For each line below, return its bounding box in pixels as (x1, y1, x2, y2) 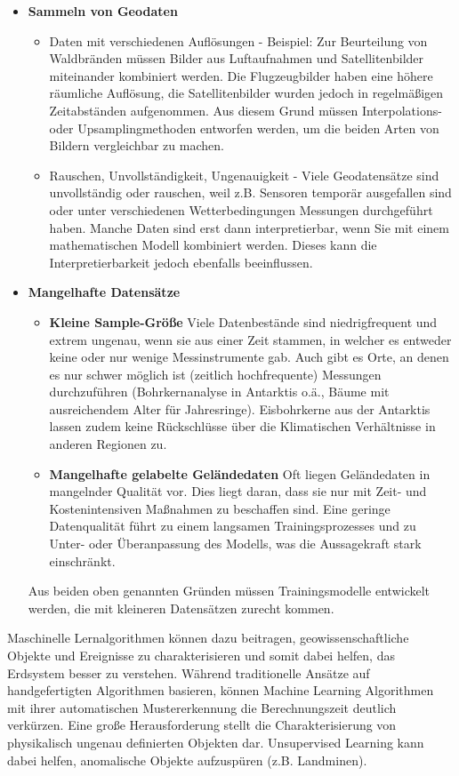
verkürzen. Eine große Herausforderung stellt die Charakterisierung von (7, 716, 397, 734)
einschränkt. (49, 551, 116, 570)
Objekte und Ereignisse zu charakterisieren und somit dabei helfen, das (7, 646, 395, 664)
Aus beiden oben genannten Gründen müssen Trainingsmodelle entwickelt (28, 581, 431, 600)
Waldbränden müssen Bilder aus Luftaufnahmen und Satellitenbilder (49, 49, 424, 68)
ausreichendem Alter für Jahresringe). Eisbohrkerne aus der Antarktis (49, 399, 431, 418)
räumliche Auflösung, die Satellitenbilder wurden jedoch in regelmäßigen (49, 84, 444, 102)
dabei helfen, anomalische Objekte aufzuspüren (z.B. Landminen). (7, 750, 367, 769)
